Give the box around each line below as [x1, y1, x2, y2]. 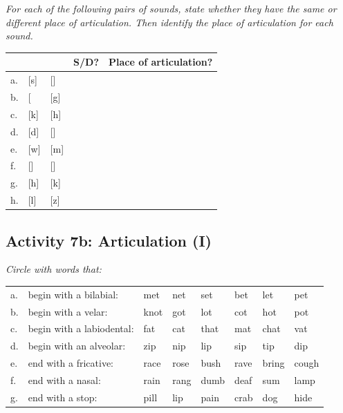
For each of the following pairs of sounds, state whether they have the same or [6, 1, 337, 15]
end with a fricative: [28, 356, 114, 370]
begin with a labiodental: [28, 321, 134, 336]
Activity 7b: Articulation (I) [6, 229, 212, 251]
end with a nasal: [28, 372, 101, 387]
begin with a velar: [28, 304, 108, 318]
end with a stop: [28, 390, 98, 404]
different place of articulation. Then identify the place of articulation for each [6, 15, 333, 29]
